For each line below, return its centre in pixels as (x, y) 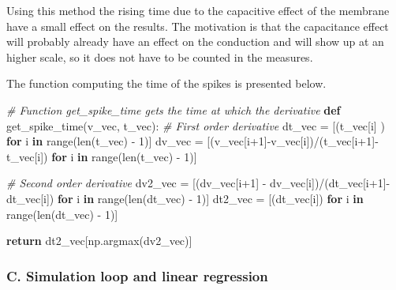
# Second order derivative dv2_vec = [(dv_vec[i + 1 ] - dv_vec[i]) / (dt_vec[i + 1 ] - (198, 183)
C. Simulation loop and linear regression (137, 275)
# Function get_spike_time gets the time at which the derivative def (174, 109)
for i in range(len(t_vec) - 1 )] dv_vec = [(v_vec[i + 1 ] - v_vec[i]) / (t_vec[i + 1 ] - (192, 141)
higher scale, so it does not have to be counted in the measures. (160, 56)
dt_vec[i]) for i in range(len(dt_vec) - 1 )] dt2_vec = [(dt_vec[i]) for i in (185, 198)
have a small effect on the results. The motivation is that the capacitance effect (198, 26)
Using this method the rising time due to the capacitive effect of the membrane (198, 10)
